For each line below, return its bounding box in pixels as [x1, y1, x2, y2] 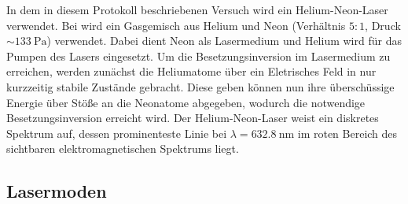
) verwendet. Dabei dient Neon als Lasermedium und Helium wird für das [46, 32, 402, 49]
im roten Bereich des [297, 124, 398, 141]
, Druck [365, 17, 401, 33]
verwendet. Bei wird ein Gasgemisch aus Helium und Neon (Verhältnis [6, 17, 346, 33]
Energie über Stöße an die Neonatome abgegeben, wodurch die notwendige [6, 94, 366, 110]
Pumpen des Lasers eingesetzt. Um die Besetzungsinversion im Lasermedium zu [6, 47, 391, 64]
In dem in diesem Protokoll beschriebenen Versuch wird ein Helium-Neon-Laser [6, 2, 388, 17]
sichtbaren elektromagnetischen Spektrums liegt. [6, 140, 239, 157]
